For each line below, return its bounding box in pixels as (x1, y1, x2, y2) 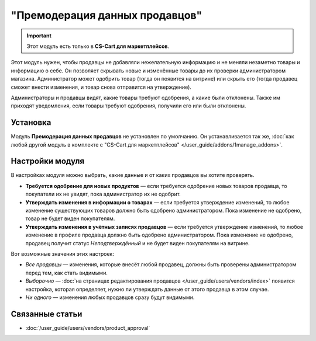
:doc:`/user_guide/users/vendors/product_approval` (25, 324, 150, 331)
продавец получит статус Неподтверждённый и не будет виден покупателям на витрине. (25, 239, 250, 246)
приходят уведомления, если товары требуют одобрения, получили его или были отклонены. (11, 102, 246, 109)
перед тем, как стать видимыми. (25, 269, 108, 276)
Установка (11, 117, 51, 128)
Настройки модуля (11, 156, 85, 166)
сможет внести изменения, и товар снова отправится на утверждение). (11, 83, 191, 91)
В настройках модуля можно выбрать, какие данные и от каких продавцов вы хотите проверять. (11, 172, 255, 179)
